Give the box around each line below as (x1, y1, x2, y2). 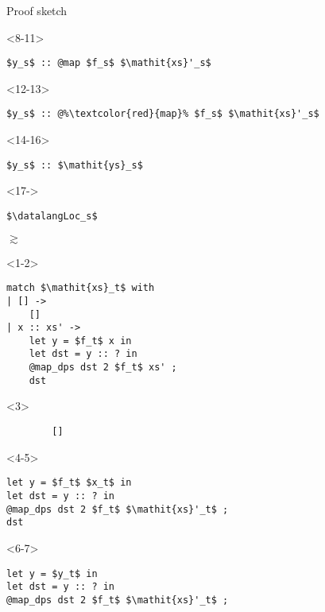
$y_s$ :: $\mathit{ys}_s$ (6, 159, 143, 171)
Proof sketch (6, 2, 68, 18)
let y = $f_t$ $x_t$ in (6, 477, 132, 489)
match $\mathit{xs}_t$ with (6, 282, 155, 294)
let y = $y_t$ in (6, 567, 98, 579)
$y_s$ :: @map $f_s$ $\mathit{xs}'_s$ (6, 57, 211, 69)
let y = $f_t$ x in (29, 335, 132, 347)
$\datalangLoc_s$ (6, 210, 98, 222)
